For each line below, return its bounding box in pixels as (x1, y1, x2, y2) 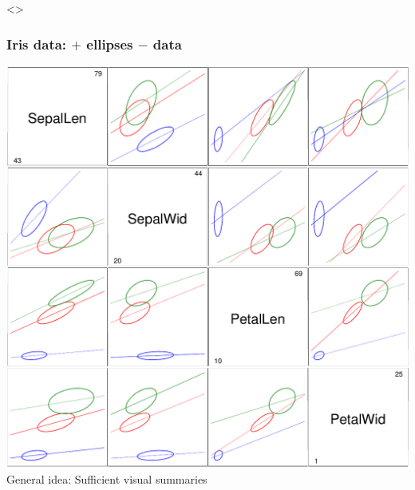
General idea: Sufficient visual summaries (6, 471, 207, 488)
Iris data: (6, 34, 67, 53)
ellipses (86, 34, 133, 53)
